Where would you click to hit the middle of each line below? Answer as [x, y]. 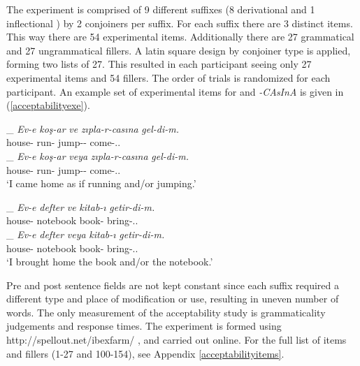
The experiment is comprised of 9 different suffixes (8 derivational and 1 [161, 9]
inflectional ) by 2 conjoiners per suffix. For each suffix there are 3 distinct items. [180, 23]
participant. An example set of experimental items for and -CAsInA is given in [175, 91]
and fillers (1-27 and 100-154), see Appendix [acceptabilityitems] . [145, 353]
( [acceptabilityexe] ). [48, 105]
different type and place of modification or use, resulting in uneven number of [173, 299]
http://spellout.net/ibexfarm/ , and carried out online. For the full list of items [177, 340]
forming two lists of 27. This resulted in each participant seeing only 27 [159, 64]
